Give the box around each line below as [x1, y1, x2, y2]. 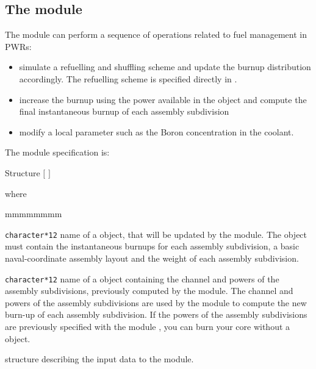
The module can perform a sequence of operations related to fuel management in [5, 28, 307, 41]
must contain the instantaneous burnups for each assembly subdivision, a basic [5, 240, 300, 253]
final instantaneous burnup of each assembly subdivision [19, 105, 229, 118]
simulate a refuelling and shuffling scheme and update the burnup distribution [19, 60, 311, 73]
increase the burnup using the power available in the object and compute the [19, 93, 307, 106]
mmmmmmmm [5, 207, 62, 220]
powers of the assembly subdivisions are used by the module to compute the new [5, 296, 307, 309]
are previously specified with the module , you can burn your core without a [5, 320, 290, 333]
